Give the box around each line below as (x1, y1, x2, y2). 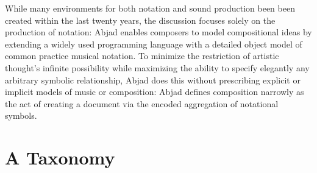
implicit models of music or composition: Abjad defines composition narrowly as (5, 85, 304, 98)
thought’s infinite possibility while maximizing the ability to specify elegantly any (5, 61, 310, 74)
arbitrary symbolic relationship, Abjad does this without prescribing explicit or (5, 73, 301, 86)
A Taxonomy (5, 145, 115, 170)
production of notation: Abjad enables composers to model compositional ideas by (5, 26, 312, 38)
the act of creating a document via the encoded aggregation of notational (5, 97, 279, 110)
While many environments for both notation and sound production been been (5, 2, 295, 14)
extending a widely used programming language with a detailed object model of (5, 37, 302, 50)
